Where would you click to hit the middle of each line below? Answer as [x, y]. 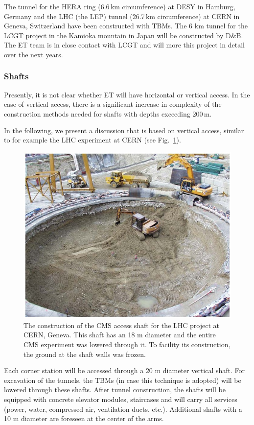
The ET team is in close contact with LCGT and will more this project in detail [124, 45]
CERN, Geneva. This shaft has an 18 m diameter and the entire [120, 335]
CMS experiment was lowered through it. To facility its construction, [127, 344]
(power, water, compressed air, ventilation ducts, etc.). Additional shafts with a [123, 409]
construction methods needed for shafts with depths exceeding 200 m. [108, 113]
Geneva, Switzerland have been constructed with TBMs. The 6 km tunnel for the [126, 26]
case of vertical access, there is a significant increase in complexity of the [113, 104]
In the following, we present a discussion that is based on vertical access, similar [124, 130]
